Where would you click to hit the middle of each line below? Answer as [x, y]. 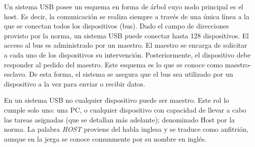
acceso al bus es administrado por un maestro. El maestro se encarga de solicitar [126, 45]
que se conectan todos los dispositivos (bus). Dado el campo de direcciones [116, 26]
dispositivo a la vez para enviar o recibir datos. [75, 83]
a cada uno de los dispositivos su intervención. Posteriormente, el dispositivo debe [127, 54]
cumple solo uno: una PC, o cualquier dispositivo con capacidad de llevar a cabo [125, 109]
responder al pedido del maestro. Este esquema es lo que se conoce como [113, 64]
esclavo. [16, 74]
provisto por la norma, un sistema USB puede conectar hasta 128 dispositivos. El [127, 35]
